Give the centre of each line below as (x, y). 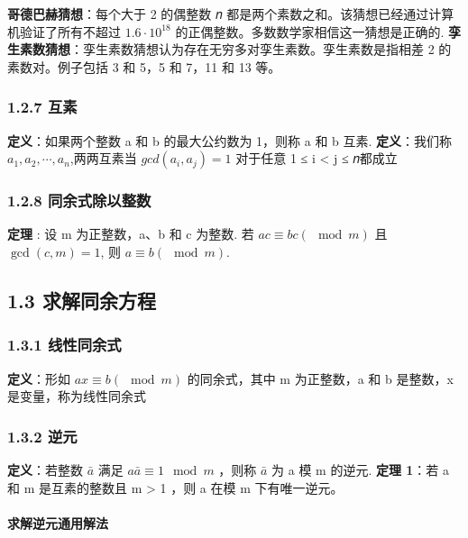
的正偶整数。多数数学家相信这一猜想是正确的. (310, 31)
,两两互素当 (103, 158)
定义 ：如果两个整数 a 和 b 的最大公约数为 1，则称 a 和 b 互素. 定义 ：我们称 (230, 140)
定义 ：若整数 (45, 470)
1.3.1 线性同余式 (64, 345)
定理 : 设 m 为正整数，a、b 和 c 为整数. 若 (131, 234)
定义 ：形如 (39, 378)
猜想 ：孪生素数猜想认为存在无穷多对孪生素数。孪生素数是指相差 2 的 (248, 49)
